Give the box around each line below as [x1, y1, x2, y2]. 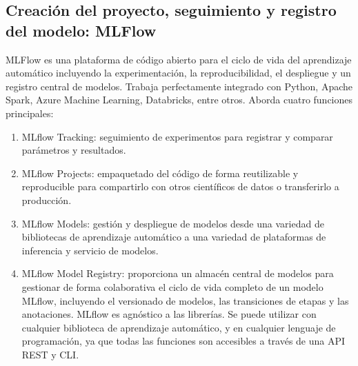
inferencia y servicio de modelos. [21, 243, 159, 257]
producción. [21, 192, 72, 207]
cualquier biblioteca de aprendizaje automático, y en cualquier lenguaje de [21, 320, 336, 334]
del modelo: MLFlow [6, 19, 157, 41]
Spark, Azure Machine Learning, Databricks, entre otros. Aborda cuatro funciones [6, 92, 353, 107]
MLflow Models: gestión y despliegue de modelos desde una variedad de [21, 216, 324, 230]
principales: [6, 105, 54, 120]
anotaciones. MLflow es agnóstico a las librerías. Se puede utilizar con [21, 307, 317, 321]
